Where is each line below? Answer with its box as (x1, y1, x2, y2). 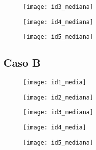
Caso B (3, 55, 41, 70)
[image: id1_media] (23, 79, 86, 86)
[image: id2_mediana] (23, 94, 94, 101)
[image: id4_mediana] (23, 18, 94, 25)
